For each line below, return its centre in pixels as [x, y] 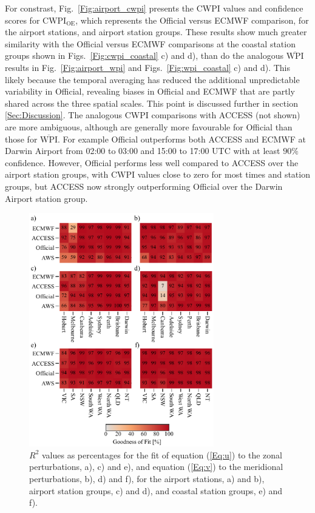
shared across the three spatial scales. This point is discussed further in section [151, 103]
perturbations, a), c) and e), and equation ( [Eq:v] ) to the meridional [156, 467]
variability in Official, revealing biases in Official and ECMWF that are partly [150, 91]
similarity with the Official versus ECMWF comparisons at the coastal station [150, 43]
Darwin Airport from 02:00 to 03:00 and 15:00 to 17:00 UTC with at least [143, 151]
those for [21, 139]
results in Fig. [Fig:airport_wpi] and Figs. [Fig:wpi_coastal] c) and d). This [148, 67]
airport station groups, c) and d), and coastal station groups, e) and [156, 490]
